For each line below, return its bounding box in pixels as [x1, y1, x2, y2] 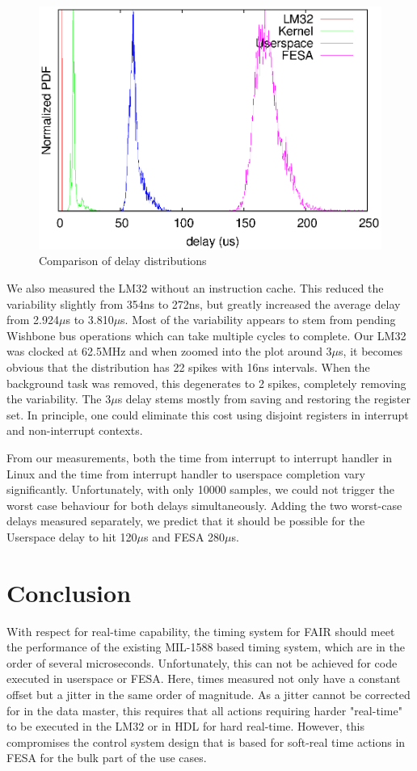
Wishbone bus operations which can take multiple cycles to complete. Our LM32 [6, 327, 406, 343]
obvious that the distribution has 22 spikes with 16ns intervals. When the [6, 358, 370, 375]
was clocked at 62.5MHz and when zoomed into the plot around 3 [6, 343, 332, 360]
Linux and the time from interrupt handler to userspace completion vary [6, 465, 365, 482]
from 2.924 [6, 311, 59, 328]
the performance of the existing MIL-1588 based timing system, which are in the [6, 638, 405, 655]
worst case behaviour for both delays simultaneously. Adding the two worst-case [6, 496, 402, 513]
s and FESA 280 [144, 528, 225, 545]
